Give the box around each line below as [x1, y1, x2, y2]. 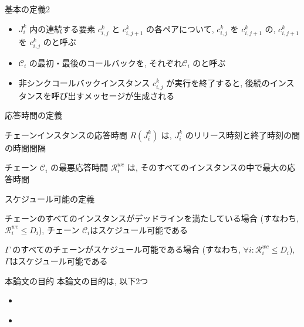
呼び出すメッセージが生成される [51, 89, 175, 101]
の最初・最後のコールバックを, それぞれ [29, 56, 183, 69]
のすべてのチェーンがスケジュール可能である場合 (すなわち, [12, 243, 241, 256]
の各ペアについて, [146, 22, 214, 35]
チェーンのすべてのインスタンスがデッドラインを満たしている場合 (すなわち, [5, 212, 299, 224]
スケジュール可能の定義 [5, 192, 95, 205]
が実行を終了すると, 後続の [166, 76, 270, 88]
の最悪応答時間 [50, 161, 108, 173]
